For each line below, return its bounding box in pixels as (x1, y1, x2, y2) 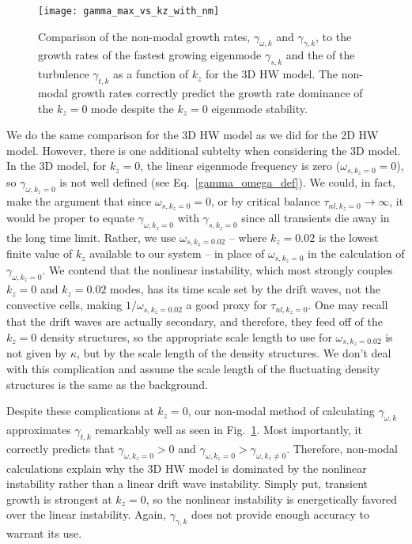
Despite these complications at (6, 402, 154, 419)
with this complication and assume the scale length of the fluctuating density (6, 360, 380, 376)
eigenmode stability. (211, 100, 308, 116)
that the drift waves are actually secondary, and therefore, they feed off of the (6, 312, 383, 329)
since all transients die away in (241, 210, 390, 226)
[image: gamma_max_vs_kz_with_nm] (38, 6, 220, 17)
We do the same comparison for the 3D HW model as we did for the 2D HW (6, 127, 379, 143)
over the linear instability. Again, (6, 506, 167, 523)
